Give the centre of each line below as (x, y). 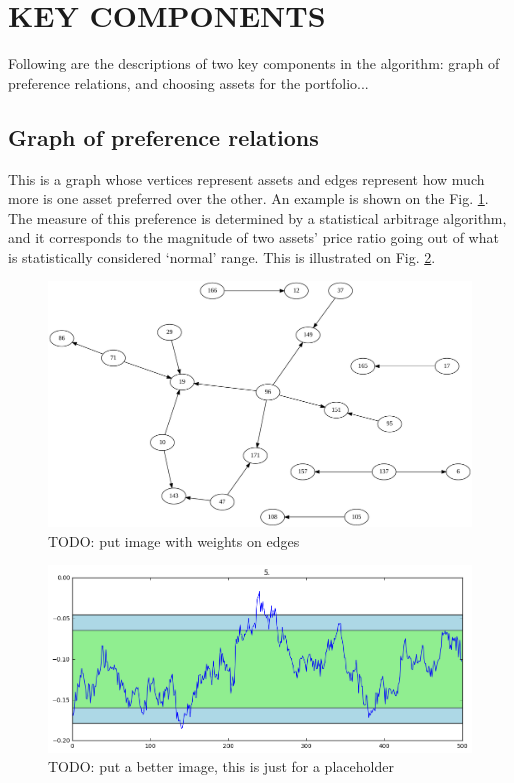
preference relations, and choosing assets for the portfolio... (188, 82)
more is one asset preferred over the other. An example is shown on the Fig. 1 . (248, 198)
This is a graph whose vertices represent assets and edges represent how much (246, 178)
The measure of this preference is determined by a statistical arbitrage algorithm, (257, 217)
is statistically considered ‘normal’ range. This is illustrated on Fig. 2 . (222, 256)
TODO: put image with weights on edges (174, 540)
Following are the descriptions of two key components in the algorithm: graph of (254, 63)
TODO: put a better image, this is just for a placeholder (221, 766)
